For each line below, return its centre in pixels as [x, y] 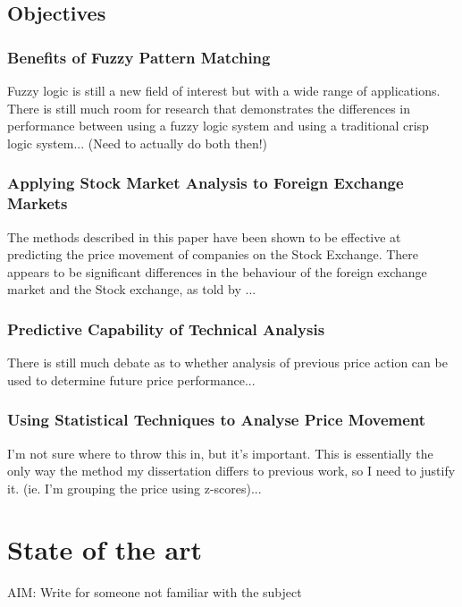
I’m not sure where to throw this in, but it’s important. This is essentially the [220, 453]
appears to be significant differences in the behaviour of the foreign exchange [217, 271]
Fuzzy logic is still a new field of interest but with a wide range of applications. [224, 90]
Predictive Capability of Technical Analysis [166, 329]
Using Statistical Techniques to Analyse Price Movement [217, 420]
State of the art [105, 549]
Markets [38, 203]
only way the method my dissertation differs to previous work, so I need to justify [231, 471]
